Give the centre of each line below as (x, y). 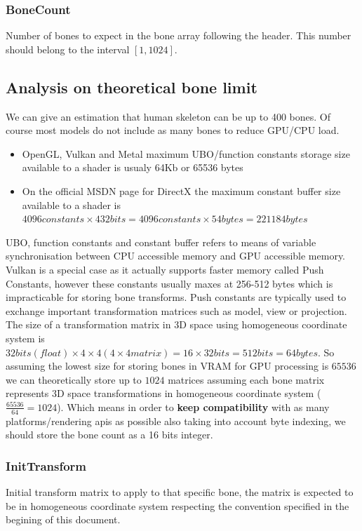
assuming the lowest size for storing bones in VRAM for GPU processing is (167, 366)
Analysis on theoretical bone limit (132, 87)
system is (25, 338)
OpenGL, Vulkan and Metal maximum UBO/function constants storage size (186, 153)
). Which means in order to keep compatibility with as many (193, 406)
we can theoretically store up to (74, 379)
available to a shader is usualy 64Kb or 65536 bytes (133, 167)
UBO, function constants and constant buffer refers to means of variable (161, 242)
